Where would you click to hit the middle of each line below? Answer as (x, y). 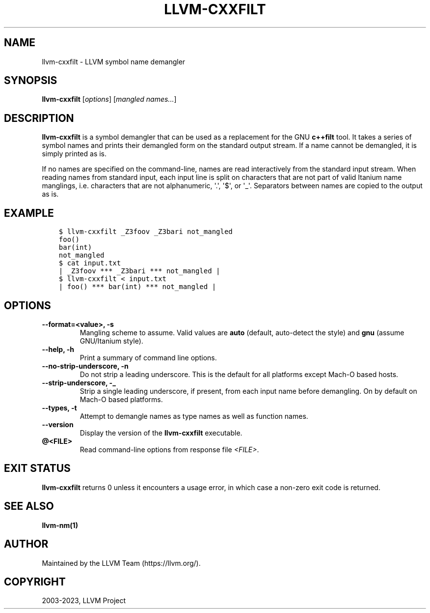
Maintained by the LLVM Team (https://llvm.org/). (121, 563)
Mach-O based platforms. (121, 399)
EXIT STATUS (37, 468)
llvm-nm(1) (60, 525)
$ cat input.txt (90, 263)
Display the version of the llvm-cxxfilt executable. (161, 433)
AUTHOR (26, 544)
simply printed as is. (74, 154)
